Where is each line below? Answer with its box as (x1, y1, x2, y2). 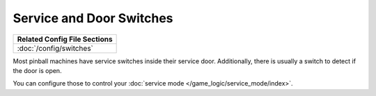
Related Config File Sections (17, 34, 113, 44)
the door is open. (13, 66, 62, 74)
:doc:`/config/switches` (17, 43, 94, 53)
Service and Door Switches (13, 10, 173, 26)
